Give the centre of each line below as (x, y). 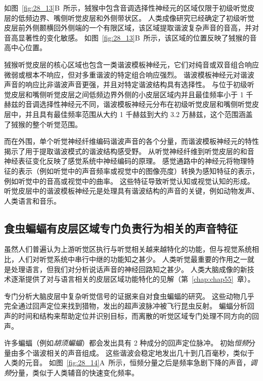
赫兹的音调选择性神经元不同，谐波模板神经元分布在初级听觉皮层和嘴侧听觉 (128, 104)
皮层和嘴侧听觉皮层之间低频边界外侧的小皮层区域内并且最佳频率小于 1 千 (132, 94)
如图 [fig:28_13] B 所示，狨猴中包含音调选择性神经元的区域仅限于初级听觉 (126, 8)
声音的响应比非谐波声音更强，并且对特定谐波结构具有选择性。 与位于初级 (126, 84)
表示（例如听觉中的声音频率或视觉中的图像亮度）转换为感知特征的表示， (138, 170)
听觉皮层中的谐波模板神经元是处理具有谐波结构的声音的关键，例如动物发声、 (131, 191)
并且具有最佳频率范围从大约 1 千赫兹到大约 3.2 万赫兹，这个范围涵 (135, 114)
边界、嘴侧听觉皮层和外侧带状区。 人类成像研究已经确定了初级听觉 (143, 17)
